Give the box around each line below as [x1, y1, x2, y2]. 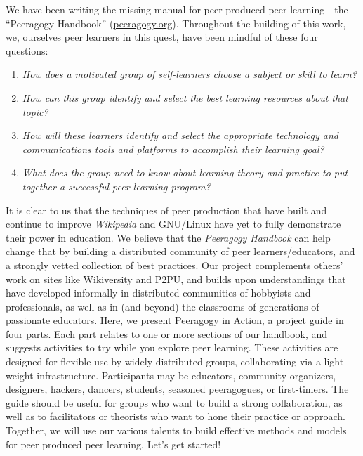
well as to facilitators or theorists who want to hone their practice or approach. [6, 409, 345, 424]
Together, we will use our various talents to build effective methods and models [6, 423, 347, 438]
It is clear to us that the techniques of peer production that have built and [6, 202, 327, 217]
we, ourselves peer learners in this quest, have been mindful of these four [6, 30, 318, 44]
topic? [22, 104, 48, 119]
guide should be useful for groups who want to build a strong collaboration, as [6, 395, 343, 410]
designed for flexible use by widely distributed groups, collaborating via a [6, 354, 321, 369]
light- [324, 354, 347, 369]
